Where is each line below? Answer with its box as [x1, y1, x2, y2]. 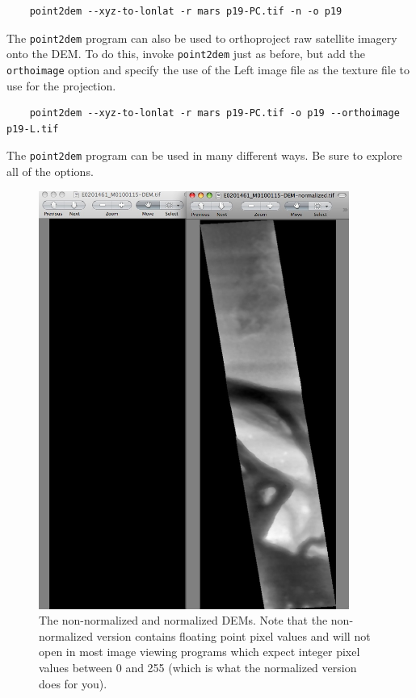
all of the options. [6, 163, 94, 179]
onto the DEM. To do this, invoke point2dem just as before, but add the [6, 45, 365, 62]
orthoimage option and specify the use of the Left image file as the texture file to [6, 61, 410, 77]
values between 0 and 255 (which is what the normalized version [39, 659, 357, 676]
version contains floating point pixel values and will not [96, 627, 371, 644]
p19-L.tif [6, 123, 59, 135]
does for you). [39, 675, 107, 692]
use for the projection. [6, 77, 116, 94]
